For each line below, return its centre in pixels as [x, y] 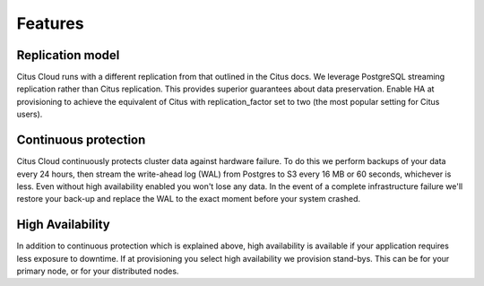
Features [50, 23]
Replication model [68, 55]
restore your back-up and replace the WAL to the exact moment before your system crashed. [189, 199]
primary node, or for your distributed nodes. [98, 271]
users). [30, 114]
